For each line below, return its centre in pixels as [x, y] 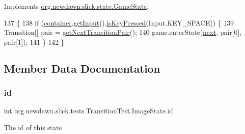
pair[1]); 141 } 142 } [34, 41]
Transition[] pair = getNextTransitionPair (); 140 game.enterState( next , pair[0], [123, 32]
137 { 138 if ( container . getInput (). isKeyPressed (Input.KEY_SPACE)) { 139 [119, 22]
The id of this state [33, 127]
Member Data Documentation [82, 68]
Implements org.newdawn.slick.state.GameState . [76, 6]
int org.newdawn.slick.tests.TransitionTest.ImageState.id [89, 111]
